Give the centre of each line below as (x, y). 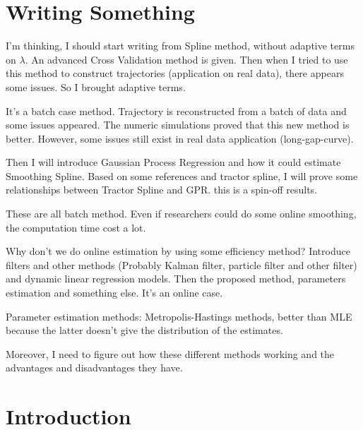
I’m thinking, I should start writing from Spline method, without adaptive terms (180, 46)
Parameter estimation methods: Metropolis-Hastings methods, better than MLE (179, 316)
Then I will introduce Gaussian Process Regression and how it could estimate (173, 162)
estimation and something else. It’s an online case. (114, 293)
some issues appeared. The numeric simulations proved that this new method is (178, 125)
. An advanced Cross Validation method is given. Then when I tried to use (186, 59)
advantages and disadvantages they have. (94, 368)
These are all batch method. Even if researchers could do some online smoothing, (181, 214)
